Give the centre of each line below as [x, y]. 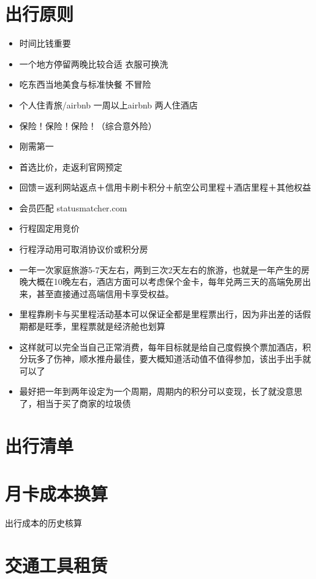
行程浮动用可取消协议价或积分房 [84, 249]
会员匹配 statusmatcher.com [73, 207]
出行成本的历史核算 [43, 523]
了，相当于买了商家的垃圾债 [75, 403]
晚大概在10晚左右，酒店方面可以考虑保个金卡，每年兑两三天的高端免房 [161, 282]
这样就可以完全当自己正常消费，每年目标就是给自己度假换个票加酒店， [161, 346]
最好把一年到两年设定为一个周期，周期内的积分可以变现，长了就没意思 [161, 391]
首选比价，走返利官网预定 [71, 166]
